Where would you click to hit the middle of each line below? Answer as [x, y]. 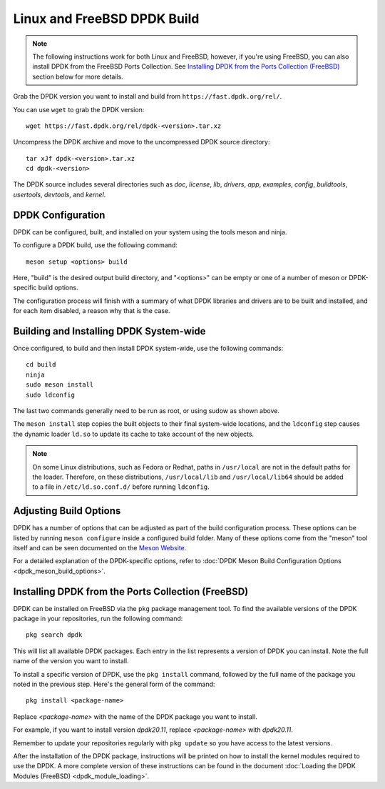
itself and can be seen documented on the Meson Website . [100, 547]
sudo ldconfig [50, 394]
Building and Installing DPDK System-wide [109, 331]
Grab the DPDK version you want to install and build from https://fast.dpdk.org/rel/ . [148, 96]
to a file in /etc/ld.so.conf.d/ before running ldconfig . [121, 487]
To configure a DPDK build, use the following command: [96, 245]
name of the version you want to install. [71, 661]
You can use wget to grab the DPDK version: [79, 109]
